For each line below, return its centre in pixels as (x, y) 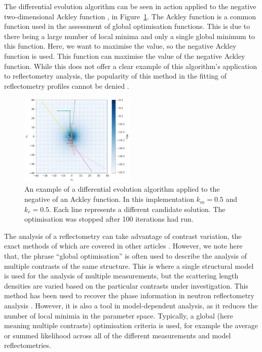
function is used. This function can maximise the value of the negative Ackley (125, 56)
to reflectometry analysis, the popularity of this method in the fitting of (116, 76)
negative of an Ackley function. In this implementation (109, 199)
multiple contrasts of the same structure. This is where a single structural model (129, 266)
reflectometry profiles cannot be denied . (67, 85)
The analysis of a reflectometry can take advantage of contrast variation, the (123, 236)
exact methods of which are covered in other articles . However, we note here (123, 246)
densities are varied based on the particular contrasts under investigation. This (126, 285)
